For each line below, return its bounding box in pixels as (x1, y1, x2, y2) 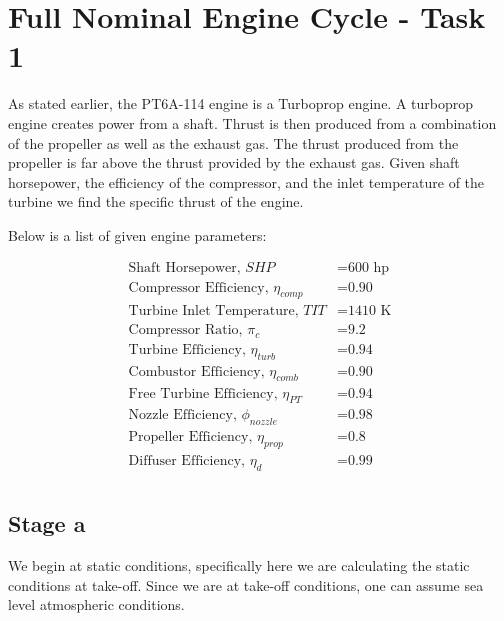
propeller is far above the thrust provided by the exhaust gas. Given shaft (8, 152, 460, 173)
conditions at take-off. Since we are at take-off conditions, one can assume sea (8, 574, 484, 595)
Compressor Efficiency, (128, 280, 269, 295)
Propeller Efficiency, (128, 430, 253, 445)
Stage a (8, 508, 86, 539)
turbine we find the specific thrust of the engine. (8, 191, 304, 212)
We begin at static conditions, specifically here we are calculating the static (8, 555, 470, 576)
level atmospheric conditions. (8, 594, 185, 615)
